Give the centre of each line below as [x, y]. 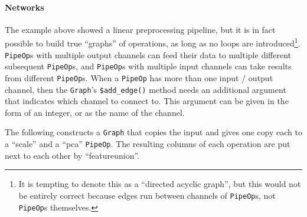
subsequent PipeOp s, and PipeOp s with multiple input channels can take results [148, 66]
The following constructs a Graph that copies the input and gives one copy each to [153, 132]
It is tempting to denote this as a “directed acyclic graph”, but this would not [160, 184]
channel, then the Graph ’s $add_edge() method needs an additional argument [146, 89]
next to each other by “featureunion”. [72, 155]
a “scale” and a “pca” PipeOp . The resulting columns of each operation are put [148, 144]
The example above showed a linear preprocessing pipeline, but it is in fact [140, 29]
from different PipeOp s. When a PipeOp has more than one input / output [139, 77]
